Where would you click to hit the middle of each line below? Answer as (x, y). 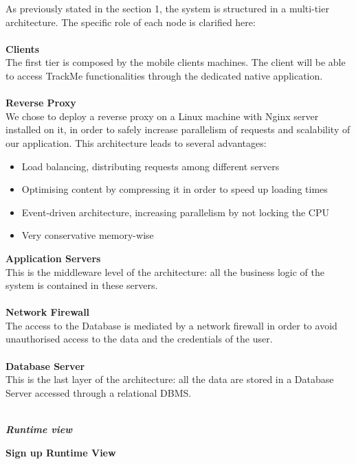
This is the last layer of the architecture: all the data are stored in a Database (170, 379)
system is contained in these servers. (82, 285)
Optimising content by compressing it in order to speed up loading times (175, 189)
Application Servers (53, 258)
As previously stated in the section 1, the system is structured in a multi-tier (167, 8)
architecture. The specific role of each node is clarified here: (131, 22)
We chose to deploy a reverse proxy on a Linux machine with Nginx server (162, 116)
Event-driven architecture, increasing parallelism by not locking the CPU (175, 212)
